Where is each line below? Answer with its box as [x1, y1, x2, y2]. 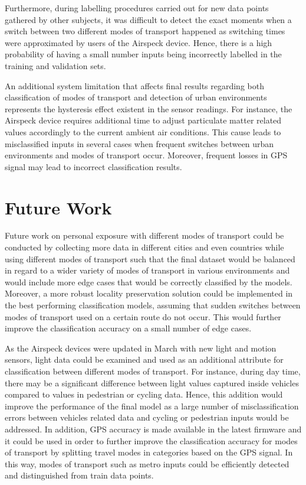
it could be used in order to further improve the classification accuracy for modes [5, 434, 298, 447]
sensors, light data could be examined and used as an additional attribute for [5, 353, 284, 366]
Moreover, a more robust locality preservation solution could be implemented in [5, 287, 293, 300]
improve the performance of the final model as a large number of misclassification [5, 399, 299, 412]
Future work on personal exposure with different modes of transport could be [5, 229, 284, 242]
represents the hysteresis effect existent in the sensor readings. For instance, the [5, 102, 292, 115]
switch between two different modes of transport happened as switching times [5, 25, 285, 37]
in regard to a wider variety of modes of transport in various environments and [5, 264, 290, 276]
